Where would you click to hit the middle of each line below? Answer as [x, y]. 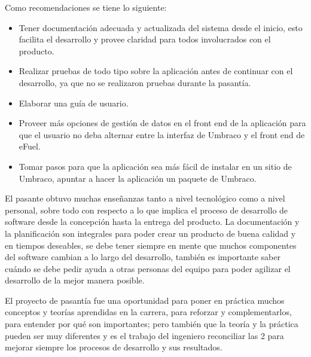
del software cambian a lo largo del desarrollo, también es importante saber [143, 257]
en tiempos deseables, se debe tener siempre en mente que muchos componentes [151, 245]
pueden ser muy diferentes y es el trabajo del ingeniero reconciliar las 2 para [144, 335]
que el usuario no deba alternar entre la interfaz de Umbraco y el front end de [162, 134]
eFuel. [30, 146]
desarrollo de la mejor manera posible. [75, 280]
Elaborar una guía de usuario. [74, 103]
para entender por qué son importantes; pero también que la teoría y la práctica [152, 324]
